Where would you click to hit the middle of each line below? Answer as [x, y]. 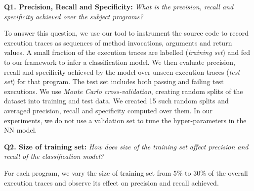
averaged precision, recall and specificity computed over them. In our [108, 110]
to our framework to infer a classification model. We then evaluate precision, [120, 62]
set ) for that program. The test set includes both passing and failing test [114, 81]
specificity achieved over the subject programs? [74, 16]
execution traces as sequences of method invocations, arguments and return [118, 42]
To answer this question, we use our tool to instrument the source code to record [126, 33]
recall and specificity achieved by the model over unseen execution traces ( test [122, 72]
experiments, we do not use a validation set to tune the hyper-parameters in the [125, 120]
